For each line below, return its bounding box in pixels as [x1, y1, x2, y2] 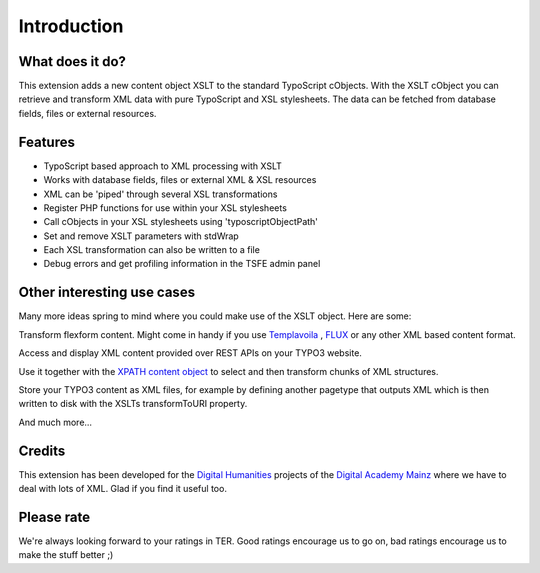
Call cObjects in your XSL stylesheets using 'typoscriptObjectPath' [43, 216, 319, 228]
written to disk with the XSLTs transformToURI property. [18, 398, 248, 410]
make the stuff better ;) [18, 549, 114, 561]
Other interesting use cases [18, 284, 195, 301]
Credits [18, 442, 66, 459]
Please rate [18, 508, 90, 525]
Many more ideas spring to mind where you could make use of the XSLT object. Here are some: [18, 310, 412, 322]
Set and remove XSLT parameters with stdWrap [43, 230, 239, 242]
